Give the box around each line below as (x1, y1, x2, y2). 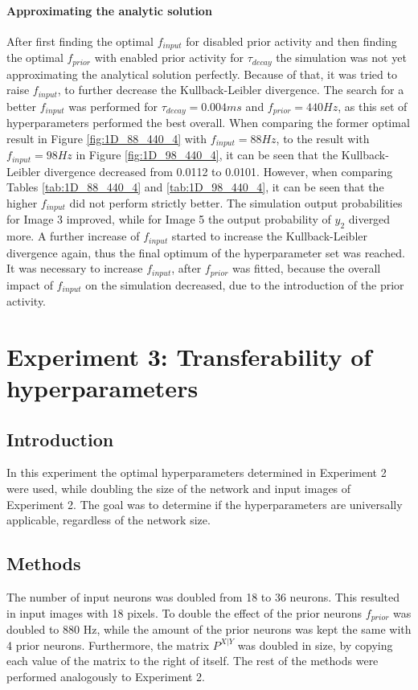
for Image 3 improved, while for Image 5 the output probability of (6, 211, 331, 228)
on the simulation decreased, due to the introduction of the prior (85, 276, 404, 293)
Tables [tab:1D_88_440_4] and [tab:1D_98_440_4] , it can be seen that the (6, 179, 384, 195)
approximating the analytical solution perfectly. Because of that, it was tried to (6, 65, 397, 82)
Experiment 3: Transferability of (6, 339, 372, 372)
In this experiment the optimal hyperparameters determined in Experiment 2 (6, 464, 387, 481)
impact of (6, 276, 53, 293)
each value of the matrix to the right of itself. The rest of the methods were (6, 652, 379, 669)
